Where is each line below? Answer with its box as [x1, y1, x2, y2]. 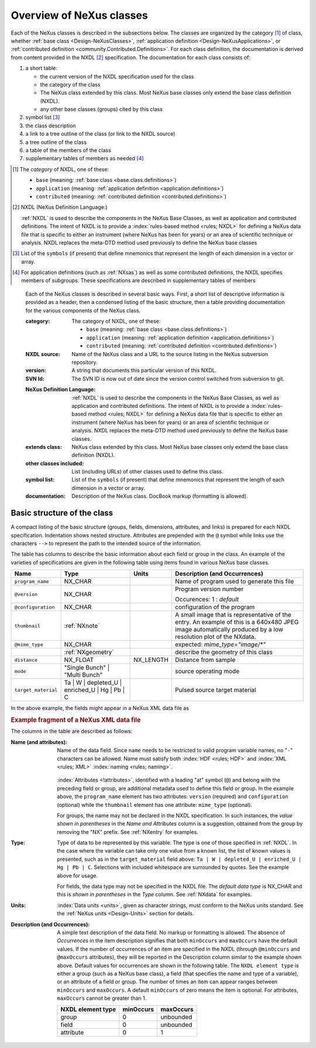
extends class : [25, 443, 62, 450]
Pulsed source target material [174, 686, 256, 694]
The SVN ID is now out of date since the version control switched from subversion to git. [71, 375, 285, 382]
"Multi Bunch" [64, 671, 103, 679]
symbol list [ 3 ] [25, 114, 60, 121]
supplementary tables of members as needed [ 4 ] [25, 155, 144, 162]
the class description [25, 122, 76, 129]
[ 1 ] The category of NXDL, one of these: [12, 165, 109, 173]
